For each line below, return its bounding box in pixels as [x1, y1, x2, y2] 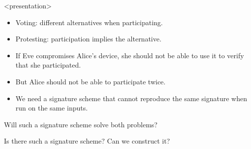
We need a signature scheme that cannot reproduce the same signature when [15, 93, 247, 103]
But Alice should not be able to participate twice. [15, 76, 166, 86]
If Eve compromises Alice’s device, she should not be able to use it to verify [15, 50, 244, 60]
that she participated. [15, 60, 81, 70]
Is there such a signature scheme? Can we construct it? [4, 136, 170, 146]
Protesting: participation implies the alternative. [15, 34, 161, 44]
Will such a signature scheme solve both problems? [4, 119, 157, 129]
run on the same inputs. [15, 103, 88, 113]
